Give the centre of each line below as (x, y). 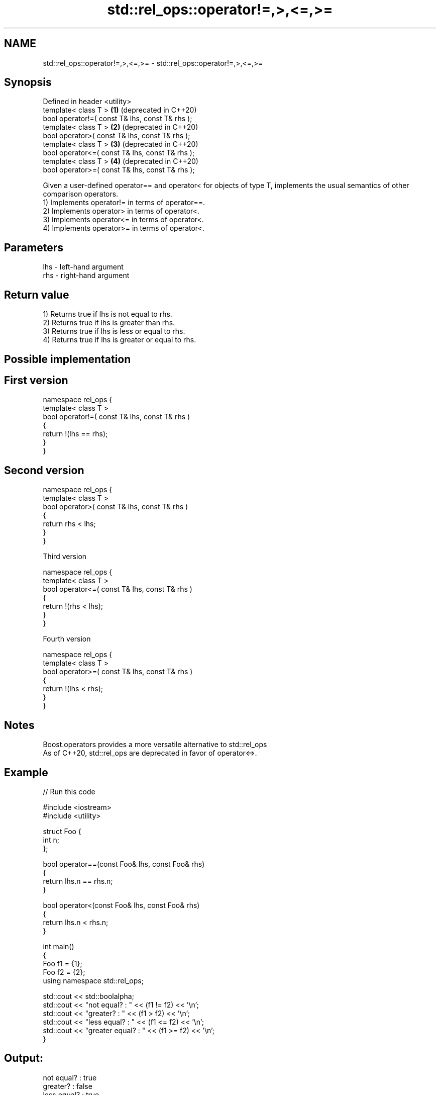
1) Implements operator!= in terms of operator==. (124, 203)
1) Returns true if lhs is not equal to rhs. (107, 314)
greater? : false (68, 1086)
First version (36, 380)
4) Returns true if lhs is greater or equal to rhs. (120, 340)
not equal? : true (70, 1077)
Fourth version (67, 639)
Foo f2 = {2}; (64, 972)
